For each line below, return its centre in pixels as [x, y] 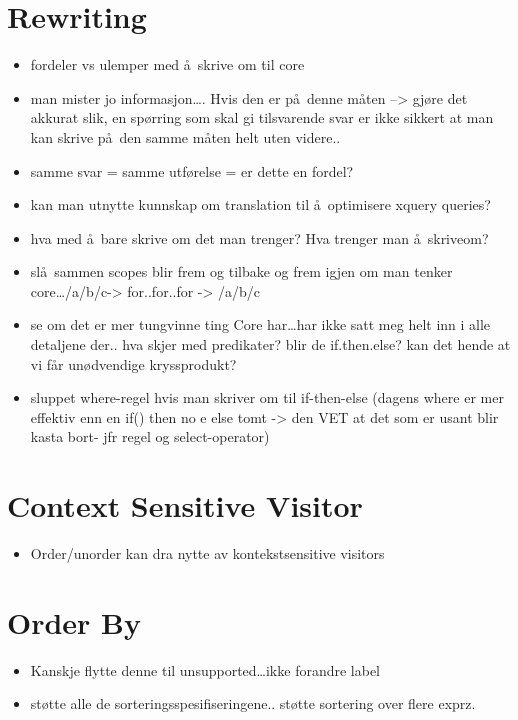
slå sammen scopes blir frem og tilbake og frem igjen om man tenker [241, 271]
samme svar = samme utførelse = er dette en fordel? [192, 170]
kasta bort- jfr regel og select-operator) [150, 436]
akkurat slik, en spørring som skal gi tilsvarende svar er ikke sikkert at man [262, 117]
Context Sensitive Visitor [185, 505]
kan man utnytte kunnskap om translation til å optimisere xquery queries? [260, 204]
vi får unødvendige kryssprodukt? [133, 363]
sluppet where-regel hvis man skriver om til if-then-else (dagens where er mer [267, 397]
